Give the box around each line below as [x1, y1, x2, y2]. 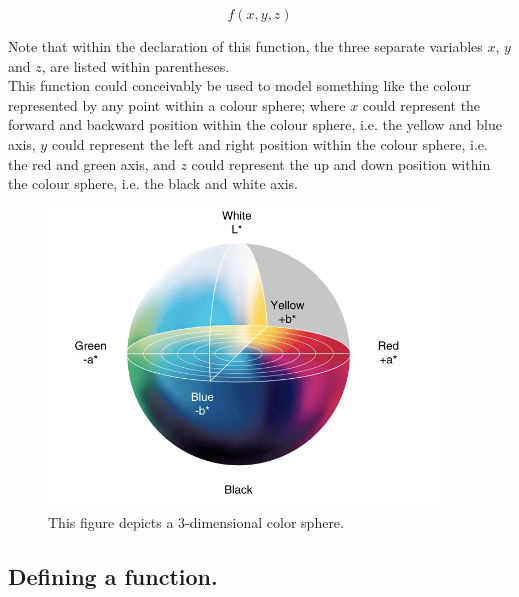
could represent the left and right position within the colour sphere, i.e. [51, 133, 488, 154]
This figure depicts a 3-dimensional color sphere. [48, 512, 344, 533]
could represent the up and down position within [191, 153, 491, 174]
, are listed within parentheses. [41, 55, 230, 76]
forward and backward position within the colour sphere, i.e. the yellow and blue [8, 114, 502, 135]
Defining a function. [8, 561, 218, 592]
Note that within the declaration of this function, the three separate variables [8, 36, 483, 56]
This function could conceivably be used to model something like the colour [8, 75, 471, 96]
